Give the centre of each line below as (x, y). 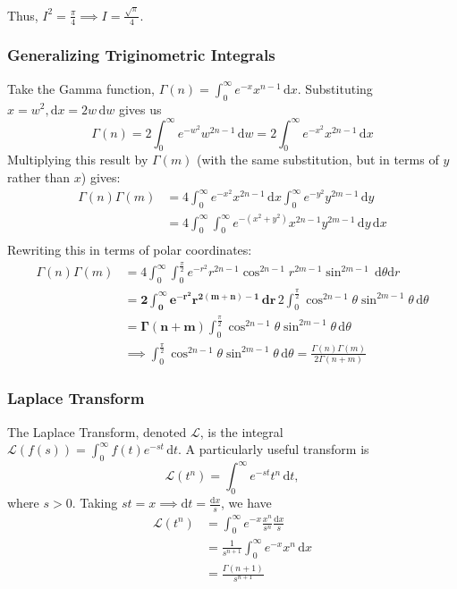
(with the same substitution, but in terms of (318, 160)
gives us (140, 109)
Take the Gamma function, (81, 88)
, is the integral (241, 431)
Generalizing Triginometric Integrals (141, 55)
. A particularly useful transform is (274, 449)
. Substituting (335, 88)
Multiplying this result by (78, 160)
